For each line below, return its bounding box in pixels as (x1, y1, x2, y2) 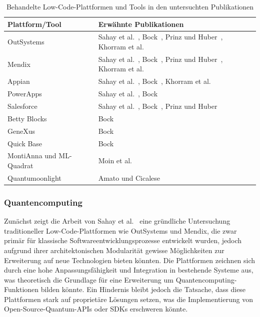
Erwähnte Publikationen (98, 18, 184, 29)
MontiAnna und (7, 150, 56, 161)
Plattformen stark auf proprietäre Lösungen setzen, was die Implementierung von (4, 294, 253, 304)
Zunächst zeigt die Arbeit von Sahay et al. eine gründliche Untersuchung (4, 216, 230, 226)
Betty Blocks (7, 113, 47, 123)
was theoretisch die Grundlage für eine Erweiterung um (4, 274, 173, 285)
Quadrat (7, 160, 33, 170)
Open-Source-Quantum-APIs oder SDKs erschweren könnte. (4, 304, 188, 314)
